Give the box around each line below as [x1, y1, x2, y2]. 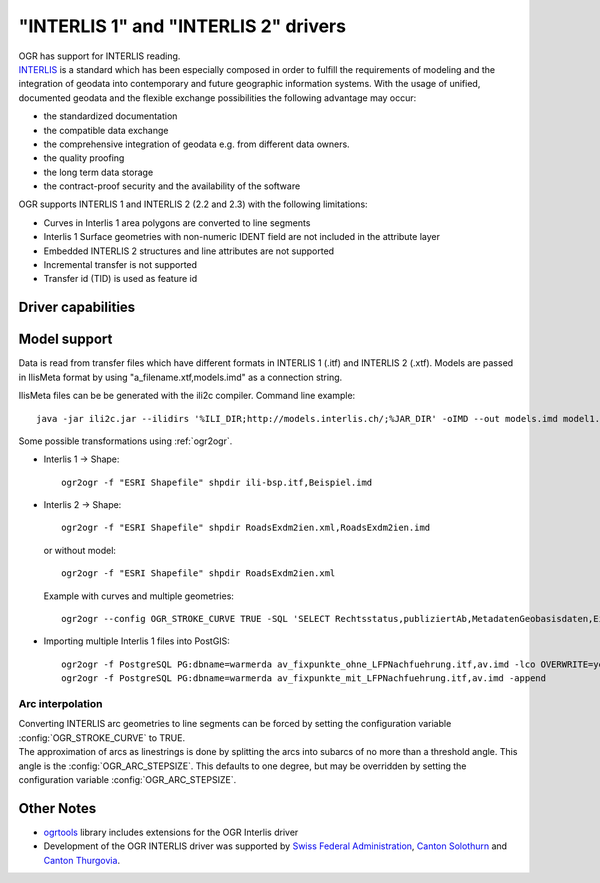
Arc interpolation [18, 696, 103, 710]
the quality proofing [43, 152, 125, 164]
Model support [18, 331, 113, 348]
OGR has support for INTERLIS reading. [18, 50, 181, 62]
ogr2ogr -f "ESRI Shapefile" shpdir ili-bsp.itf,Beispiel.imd [61, 476, 373, 488]
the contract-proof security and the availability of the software [43, 180, 301, 192]
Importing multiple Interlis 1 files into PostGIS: [43, 635, 230, 647]
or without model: [43, 544, 117, 556]
